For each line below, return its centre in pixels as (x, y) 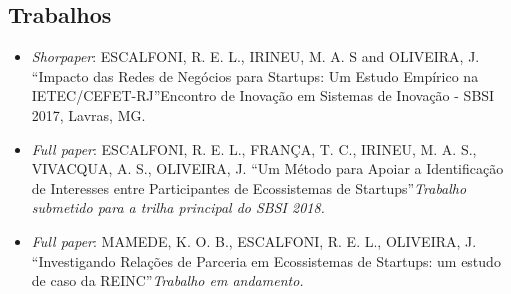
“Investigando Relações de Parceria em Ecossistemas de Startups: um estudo (266, 260)
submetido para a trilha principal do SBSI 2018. (178, 207)
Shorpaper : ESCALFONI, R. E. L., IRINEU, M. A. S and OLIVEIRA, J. (255, 56)
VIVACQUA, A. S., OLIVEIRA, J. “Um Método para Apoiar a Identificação (267, 168)
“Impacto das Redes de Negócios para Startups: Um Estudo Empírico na (255, 75)
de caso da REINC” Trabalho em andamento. (167, 280)
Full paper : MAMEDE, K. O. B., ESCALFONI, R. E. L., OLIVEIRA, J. (254, 240)
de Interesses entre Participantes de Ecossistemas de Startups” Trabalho (249, 187)
